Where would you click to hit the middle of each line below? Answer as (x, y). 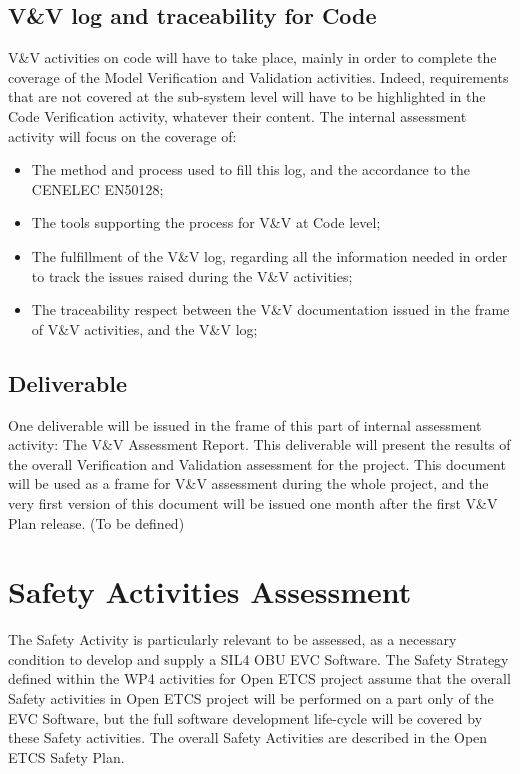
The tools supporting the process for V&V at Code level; (206, 222)
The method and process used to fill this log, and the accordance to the (251, 169)
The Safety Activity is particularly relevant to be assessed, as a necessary (232, 639)
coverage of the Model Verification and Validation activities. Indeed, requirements (258, 76)
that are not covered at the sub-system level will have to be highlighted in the (247, 96)
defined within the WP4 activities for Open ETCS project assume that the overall (259, 678)
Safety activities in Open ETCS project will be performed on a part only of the (251, 698)
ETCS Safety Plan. (66, 756)
